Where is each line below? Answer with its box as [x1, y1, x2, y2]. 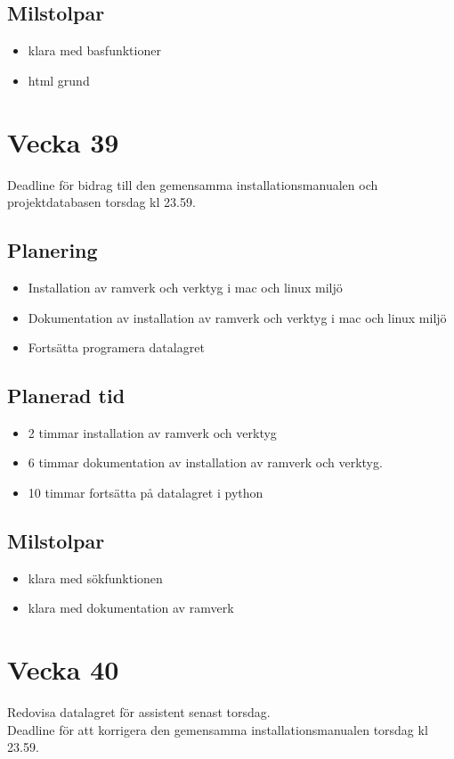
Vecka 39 [7, 123, 119, 160]
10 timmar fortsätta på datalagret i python [28, 483, 263, 502]
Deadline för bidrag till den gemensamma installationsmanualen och [7, 175, 378, 194]
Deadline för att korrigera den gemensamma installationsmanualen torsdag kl [7, 720, 428, 738]
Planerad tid [7, 382, 126, 409]
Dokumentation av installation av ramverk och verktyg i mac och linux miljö [28, 308, 447, 326]
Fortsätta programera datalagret [28, 338, 205, 357]
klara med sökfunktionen [28, 568, 163, 587]
